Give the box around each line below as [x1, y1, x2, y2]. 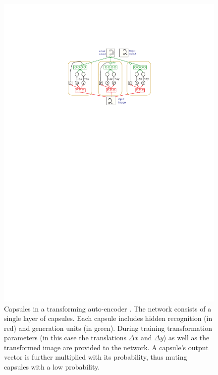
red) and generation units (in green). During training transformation [4, 322, 212, 333]
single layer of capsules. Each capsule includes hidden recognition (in [4, 313, 213, 323]
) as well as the [163, 332, 210, 343]
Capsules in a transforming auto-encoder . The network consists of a [4, 303, 212, 313]
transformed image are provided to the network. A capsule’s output [4, 342, 209, 352]
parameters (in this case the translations [4, 332, 127, 343]
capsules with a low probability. [4, 362, 100, 372]
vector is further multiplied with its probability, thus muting [4, 352, 187, 362]
